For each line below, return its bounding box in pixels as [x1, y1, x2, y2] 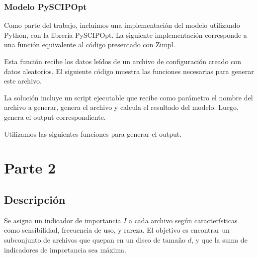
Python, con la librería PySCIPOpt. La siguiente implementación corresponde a [4, 29, 247, 40]
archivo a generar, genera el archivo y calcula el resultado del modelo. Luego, [4, 102, 239, 112]
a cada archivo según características [128, 215, 238, 225]
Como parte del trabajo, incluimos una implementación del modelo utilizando [4, 20, 240, 30]
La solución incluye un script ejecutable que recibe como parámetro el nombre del [4, 92, 253, 102]
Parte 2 [4, 158, 56, 178]
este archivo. [4, 76, 42, 86]
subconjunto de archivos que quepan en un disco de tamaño [4, 234, 186, 245]
